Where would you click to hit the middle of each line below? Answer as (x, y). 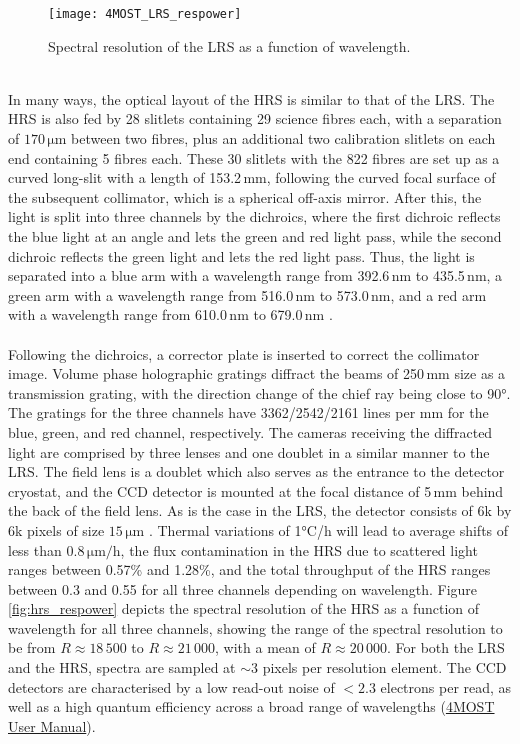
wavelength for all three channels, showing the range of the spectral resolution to (255, 627)
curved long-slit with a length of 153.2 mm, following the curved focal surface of (252, 177)
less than (35, 549)
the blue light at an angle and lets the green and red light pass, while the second (255, 236)
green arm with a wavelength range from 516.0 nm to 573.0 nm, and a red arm (247, 294)
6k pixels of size (56, 529)
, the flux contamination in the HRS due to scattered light (299, 549)
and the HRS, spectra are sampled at (122, 667)
